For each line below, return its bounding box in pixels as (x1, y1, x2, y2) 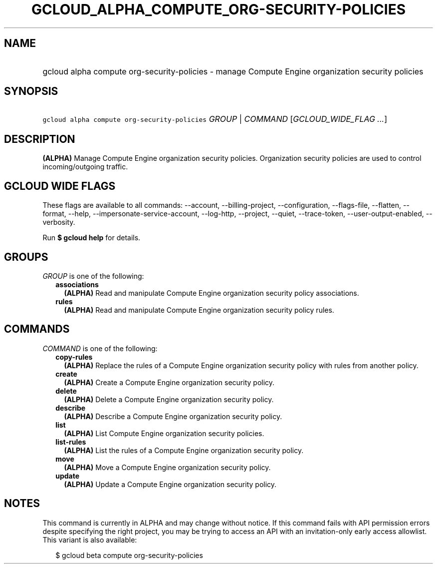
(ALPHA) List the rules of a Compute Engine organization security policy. (64, 446, 304, 455)
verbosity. (42, 218, 75, 227)
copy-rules (55, 352, 93, 361)
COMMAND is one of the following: (42, 344, 158, 353)
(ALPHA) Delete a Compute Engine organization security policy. (64, 395, 274, 404)
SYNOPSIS (4, 85, 58, 98)
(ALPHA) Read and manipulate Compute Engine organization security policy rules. (64, 305, 334, 314)
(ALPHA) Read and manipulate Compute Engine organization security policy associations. (64, 288, 359, 297)
